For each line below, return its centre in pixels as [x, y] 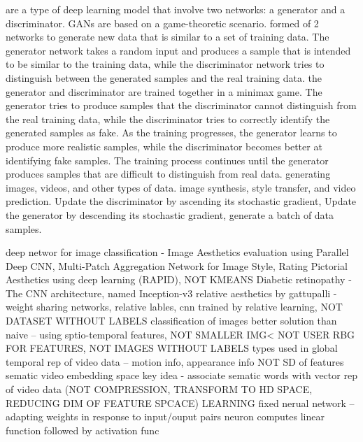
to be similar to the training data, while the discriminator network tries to [165, 64]
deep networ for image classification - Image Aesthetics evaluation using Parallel [177, 252]
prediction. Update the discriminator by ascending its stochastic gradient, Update [181, 201]
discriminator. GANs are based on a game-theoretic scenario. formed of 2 [162, 23]
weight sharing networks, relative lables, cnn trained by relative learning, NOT [174, 307]
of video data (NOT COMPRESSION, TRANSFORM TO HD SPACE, [159, 389]
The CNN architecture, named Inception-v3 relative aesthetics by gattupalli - [171, 293]
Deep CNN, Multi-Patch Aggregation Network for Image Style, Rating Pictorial [177, 265]
